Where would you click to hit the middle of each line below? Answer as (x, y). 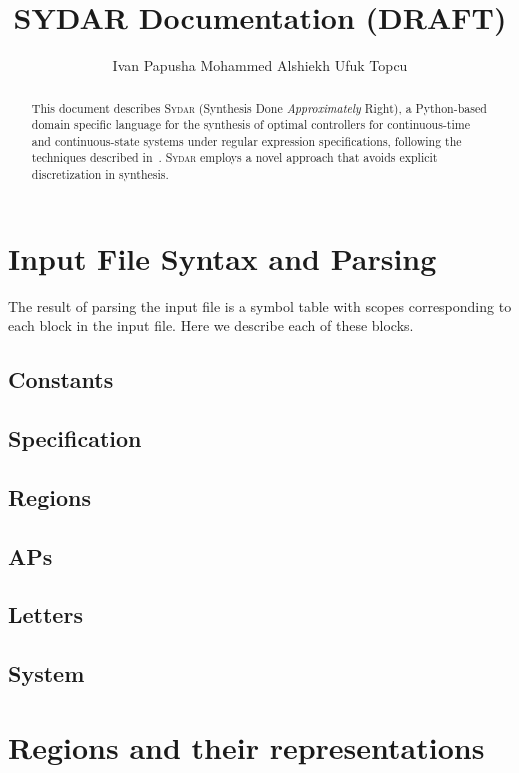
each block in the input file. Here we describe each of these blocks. (211, 325)
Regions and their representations (246, 746)
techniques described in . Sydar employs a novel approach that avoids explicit (234, 157)
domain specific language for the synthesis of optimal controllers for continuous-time (250, 124)
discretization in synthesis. (100, 174)
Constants (61, 379)
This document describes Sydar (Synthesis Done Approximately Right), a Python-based (259, 107)
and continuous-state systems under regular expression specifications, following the (246, 140)
